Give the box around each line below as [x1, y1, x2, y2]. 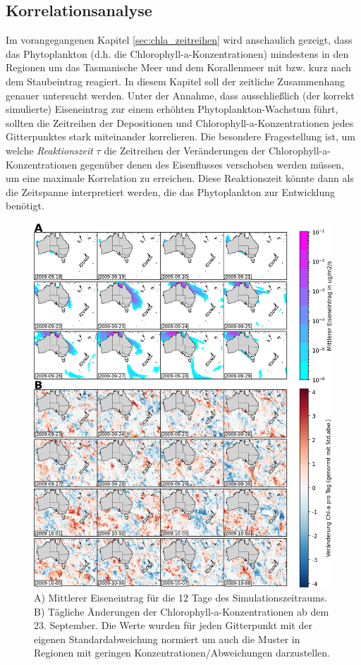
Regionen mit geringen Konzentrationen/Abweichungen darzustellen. [34, 645, 331, 660]
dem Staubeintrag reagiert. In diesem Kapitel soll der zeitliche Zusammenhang [6, 73, 345, 88]
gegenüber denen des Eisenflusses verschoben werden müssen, [80, 157, 345, 171]
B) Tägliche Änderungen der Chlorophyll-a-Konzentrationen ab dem [34, 604, 329, 618]
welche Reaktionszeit [6, 142, 93, 157]
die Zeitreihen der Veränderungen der [104, 142, 266, 157]
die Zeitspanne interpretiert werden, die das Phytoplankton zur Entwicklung [6, 184, 336, 199]
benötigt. [6, 198, 44, 213]
